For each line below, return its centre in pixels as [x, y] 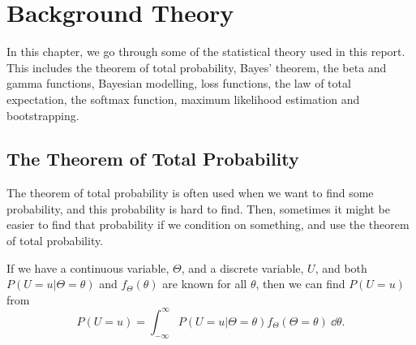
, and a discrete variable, [242, 267]
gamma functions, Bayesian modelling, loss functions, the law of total [179, 83]
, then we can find [300, 284]
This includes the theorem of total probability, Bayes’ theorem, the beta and [197, 67]
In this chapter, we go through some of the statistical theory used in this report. [206, 52]
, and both [341, 267]
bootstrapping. [43, 115]
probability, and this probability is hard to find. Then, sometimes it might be [198, 208]
